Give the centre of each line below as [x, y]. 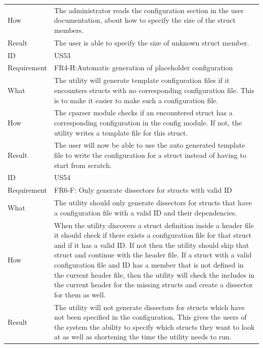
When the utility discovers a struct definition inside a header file [154, 225]
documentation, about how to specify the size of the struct [145, 20]
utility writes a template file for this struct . [121, 132]
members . [69, 30]
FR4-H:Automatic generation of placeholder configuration [144, 68]
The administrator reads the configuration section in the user [149, 10]
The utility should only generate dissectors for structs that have [153, 203]
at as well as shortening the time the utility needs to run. [143, 337]
